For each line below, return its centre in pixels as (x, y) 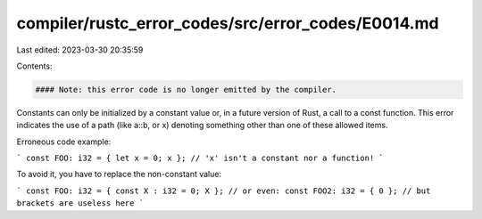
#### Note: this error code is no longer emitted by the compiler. (186, 89)
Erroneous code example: (64, 142)
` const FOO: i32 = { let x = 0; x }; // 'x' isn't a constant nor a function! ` (200, 158)
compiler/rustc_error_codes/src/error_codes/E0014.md (228, 23)
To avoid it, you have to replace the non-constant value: (119, 174)
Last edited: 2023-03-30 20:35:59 (80, 50)
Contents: (34, 66)
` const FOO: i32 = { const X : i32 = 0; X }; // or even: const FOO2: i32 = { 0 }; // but (224, 191)
